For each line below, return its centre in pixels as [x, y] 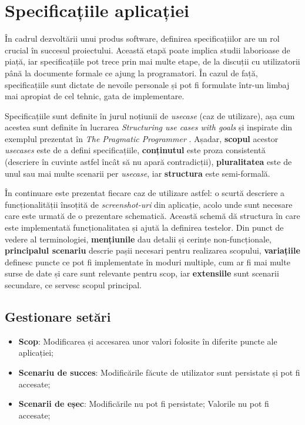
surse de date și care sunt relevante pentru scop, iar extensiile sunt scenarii [142, 273]
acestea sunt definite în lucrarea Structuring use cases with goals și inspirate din [149, 127]
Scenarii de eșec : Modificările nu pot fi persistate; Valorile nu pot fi [144, 404]
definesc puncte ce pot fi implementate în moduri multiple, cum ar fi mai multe [148, 262]
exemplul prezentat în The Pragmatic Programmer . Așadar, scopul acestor [142, 138]
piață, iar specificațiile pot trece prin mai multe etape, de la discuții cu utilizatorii [152, 61]
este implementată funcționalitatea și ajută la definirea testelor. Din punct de [144, 227]
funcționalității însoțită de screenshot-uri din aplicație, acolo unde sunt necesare [149, 204]
